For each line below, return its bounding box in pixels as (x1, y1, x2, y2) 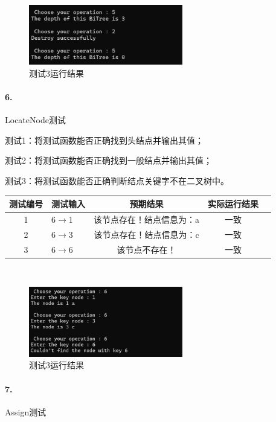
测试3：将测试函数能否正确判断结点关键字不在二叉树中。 (5, 174, 229, 187)
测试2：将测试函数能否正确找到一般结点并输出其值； (5, 154, 212, 167)
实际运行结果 (208, 197, 258, 210)
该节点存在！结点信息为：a (94, 213, 199, 225)
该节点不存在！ (117, 243, 176, 255)
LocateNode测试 (5, 113, 66, 126)
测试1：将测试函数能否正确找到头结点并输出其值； (5, 133, 204, 146)
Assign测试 (5, 405, 47, 418)
